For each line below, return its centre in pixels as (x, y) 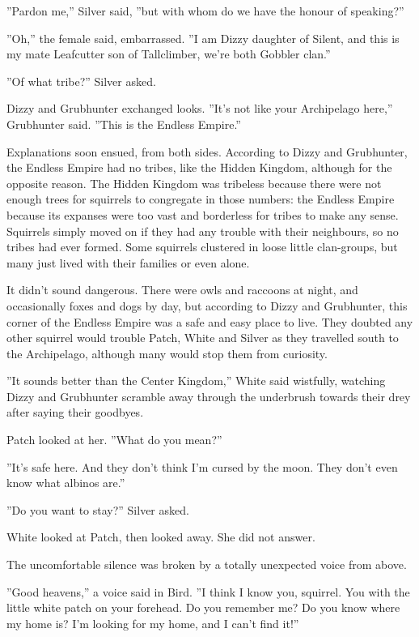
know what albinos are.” (66, 483)
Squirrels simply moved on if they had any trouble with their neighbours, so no (203, 231)
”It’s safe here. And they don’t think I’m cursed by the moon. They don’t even (202, 466)
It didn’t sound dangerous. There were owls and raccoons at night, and (182, 290)
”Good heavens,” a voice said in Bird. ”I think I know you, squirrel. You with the (208, 591)
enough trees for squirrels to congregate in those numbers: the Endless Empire (201, 199)
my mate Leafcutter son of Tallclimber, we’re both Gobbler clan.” (169, 54)
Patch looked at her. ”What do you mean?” (114, 440)
